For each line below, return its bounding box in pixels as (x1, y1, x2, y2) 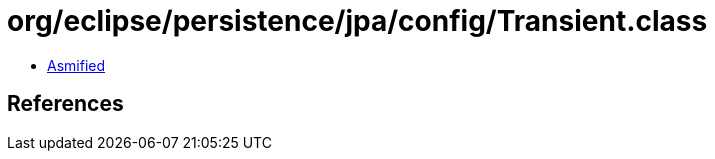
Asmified (47, 56, 106, 74)
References (7, 91, 124, 117)
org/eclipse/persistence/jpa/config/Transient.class (7, 4, 708, 38)
